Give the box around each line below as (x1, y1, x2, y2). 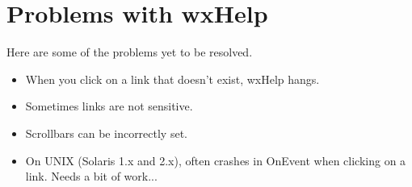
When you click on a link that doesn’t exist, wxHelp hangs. (25, 70, 320, 87)
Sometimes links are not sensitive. (25, 98, 193, 114)
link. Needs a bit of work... (25, 168, 158, 185)
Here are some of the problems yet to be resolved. (6, 44, 253, 60)
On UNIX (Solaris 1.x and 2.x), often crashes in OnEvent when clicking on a (25, 152, 406, 168)
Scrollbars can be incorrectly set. (25, 124, 187, 141)
